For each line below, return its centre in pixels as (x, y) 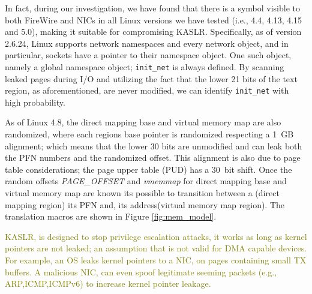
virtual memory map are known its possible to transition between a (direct (142, 193)
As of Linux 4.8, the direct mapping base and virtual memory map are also (143, 122)
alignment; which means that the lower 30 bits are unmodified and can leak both (154, 145)
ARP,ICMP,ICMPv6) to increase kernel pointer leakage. (108, 283)
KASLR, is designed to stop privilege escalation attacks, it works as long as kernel (156, 236)
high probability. (35, 102)
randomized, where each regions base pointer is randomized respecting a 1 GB (149, 134)
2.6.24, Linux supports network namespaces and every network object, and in (147, 43)
